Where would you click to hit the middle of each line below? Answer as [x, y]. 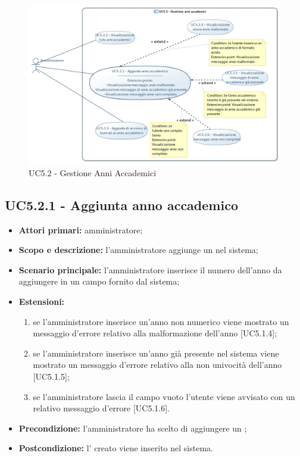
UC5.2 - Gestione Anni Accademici [93, 172]
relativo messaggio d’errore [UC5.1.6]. [101, 408]
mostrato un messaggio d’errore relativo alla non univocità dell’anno [157, 365]
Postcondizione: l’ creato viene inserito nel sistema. [116, 448]
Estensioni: [42, 302]
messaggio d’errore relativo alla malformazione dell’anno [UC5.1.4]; [155, 333]
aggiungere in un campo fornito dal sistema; [99, 281]
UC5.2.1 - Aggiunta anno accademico [121, 204]
